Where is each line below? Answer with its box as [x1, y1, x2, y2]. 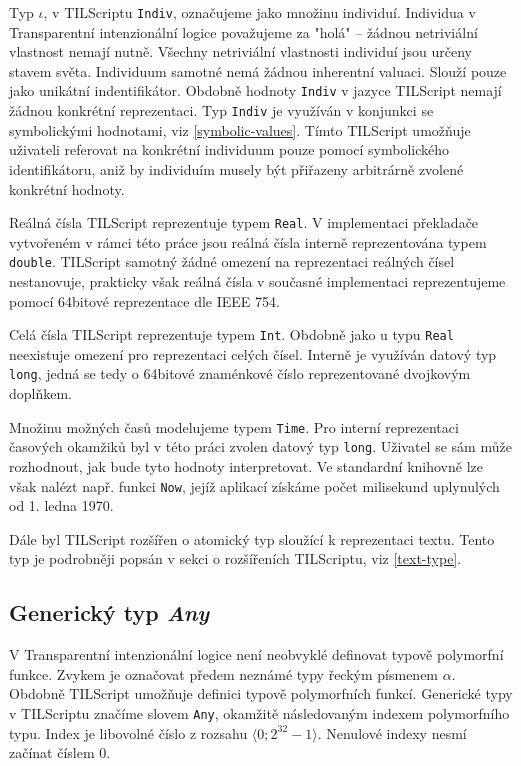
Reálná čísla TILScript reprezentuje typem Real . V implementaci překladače [9, 212, 479, 233]
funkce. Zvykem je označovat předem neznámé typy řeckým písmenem [9, 663, 439, 684]
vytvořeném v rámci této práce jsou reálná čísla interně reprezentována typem [9, 231, 487, 252]
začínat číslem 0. [9, 742, 111, 763]
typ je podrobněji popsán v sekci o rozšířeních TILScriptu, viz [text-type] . [9, 548, 462, 569]
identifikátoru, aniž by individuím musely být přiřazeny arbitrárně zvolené [9, 158, 464, 179]
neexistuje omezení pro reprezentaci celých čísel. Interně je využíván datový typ [9, 343, 497, 364]
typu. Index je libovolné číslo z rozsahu [9, 722, 248, 743]
